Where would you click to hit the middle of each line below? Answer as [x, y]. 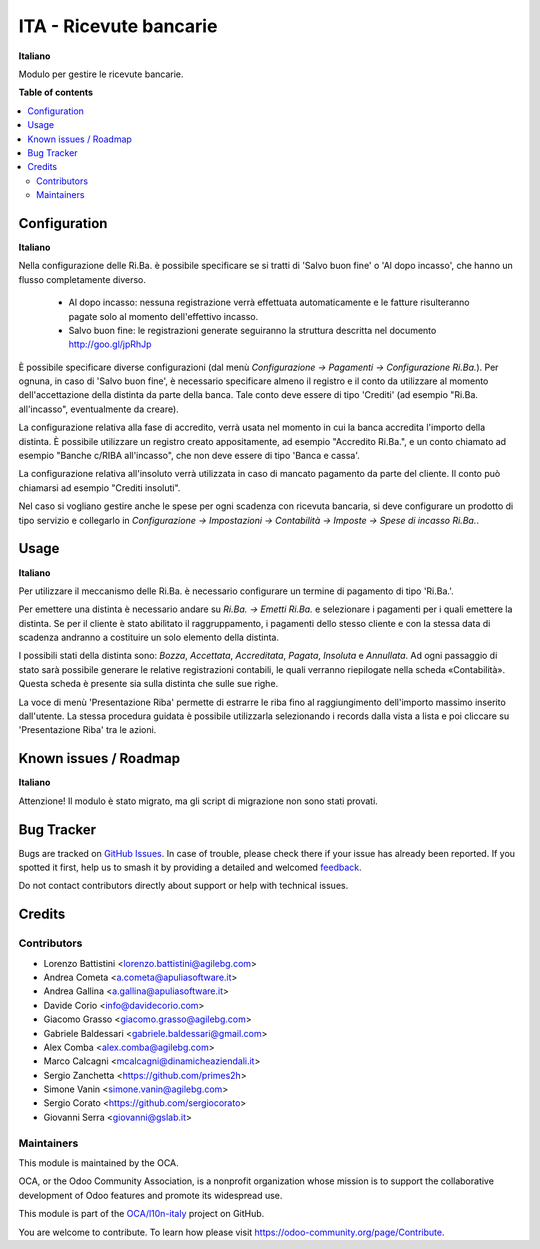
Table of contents [56, 92]
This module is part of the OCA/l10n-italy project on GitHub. [141, 1214]
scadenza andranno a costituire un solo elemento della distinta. [149, 637]
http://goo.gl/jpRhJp [110, 344]
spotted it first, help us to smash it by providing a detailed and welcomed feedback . [190, 867]
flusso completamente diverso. [82, 279]
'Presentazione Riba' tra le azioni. [87, 730]
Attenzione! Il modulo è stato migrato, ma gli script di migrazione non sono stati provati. [198, 801]
